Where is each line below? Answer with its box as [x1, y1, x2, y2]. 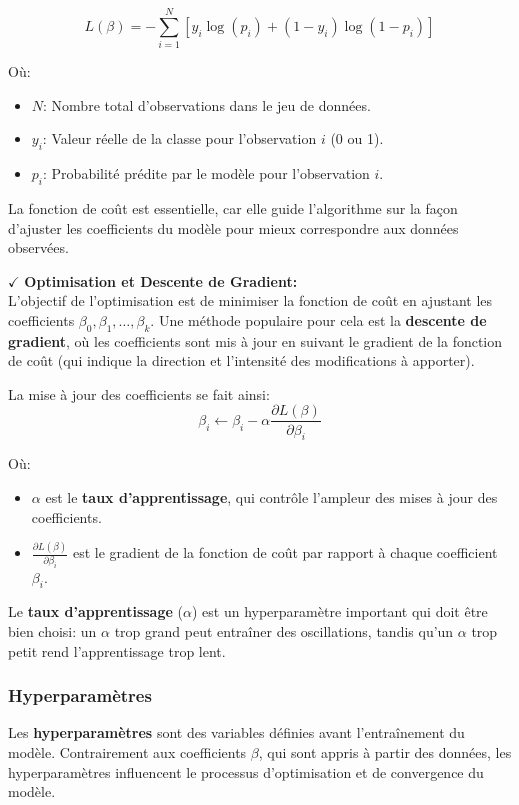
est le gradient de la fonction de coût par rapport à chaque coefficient [73, 542, 498, 563]
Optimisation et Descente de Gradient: [24, 270, 298, 291]
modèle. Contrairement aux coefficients [8, 742, 247, 763]
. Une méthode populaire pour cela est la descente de [150, 309, 487, 330]
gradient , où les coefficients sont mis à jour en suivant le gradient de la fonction [8, 330, 503, 351]
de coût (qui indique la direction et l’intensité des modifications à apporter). [8, 350, 475, 371]
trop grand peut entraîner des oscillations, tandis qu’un [114, 621, 454, 642]
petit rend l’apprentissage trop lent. [8, 640, 226, 661]
